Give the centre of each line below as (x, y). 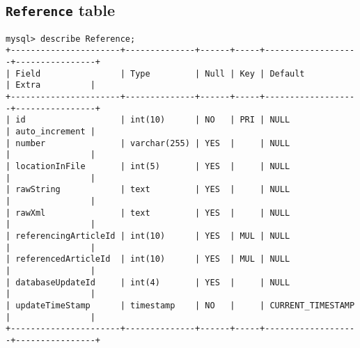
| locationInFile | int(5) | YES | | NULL (148, 166)
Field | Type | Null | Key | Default (160, 73)
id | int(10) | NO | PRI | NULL (153, 120)
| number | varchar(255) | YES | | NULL (148, 143)
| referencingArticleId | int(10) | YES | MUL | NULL (148, 236)
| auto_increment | (50, 132)
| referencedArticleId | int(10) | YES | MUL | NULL (148, 259)
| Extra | (50, 85)
